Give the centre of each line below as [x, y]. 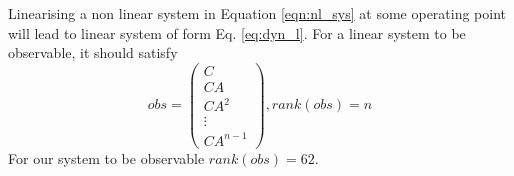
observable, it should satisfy [93, 52]
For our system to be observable [106, 158]
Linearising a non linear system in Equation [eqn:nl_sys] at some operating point [257, 13]
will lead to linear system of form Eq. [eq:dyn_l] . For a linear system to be [237, 32]
